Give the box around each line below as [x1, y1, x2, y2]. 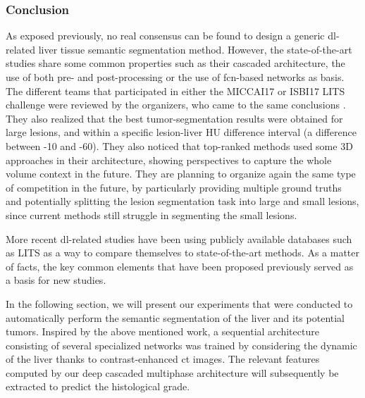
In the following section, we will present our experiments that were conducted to [6, 296, 353, 311]
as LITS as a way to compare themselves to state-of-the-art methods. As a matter [6, 245, 360, 260]
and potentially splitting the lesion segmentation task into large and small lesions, [6, 194, 359, 209]
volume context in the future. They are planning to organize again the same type [6, 166, 356, 181]
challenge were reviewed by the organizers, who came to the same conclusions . [6, 97, 346, 112]
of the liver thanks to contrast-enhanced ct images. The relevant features [6, 352, 320, 366]
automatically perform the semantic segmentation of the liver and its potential [6, 310, 345, 325]
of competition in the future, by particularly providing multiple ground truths [6, 180, 342, 194]
